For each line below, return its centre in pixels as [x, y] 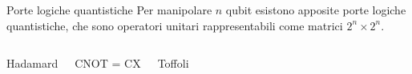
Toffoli [173, 63]
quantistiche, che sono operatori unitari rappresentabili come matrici [175, 25]
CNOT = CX [108, 63]
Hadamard [32, 63]
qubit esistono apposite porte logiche [316, 10]
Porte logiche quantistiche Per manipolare [109, 10]
